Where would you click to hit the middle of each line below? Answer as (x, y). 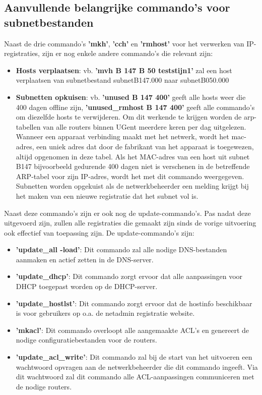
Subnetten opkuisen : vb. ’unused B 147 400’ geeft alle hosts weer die (131, 97)
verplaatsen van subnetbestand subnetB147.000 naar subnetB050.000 (122, 80)
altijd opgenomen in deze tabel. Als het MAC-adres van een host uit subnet (133, 156)
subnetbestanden (49, 22)
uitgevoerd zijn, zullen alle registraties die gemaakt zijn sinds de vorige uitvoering (130, 223)
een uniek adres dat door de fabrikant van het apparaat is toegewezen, (145, 146)
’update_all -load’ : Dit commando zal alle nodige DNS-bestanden (121, 249)
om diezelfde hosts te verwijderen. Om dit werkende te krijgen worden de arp (135, 117)
